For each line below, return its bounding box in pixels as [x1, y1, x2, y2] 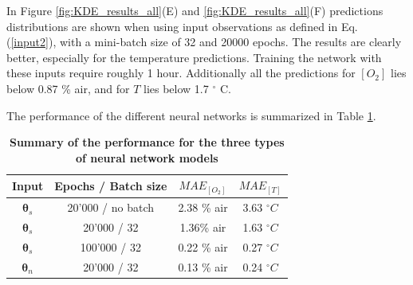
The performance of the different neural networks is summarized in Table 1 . [6, 107, 376, 123]
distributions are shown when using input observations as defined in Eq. [6, 18, 358, 34]
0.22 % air [178, 238, 228, 255]
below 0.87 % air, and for [6, 80, 130, 96]
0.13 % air [178, 258, 228, 275]
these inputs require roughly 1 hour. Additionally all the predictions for [6, 64, 356, 81]
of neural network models [75, 149, 218, 166]
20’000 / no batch [67, 199, 155, 216]
